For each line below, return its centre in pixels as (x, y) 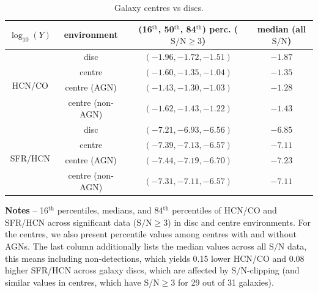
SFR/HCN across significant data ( (71, 222)
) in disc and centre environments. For (239, 222)
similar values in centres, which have (73, 282)
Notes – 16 (27, 210)
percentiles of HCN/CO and (224, 210)
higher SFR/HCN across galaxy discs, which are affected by (117, 270)
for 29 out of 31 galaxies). (226, 282)
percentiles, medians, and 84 (110, 210)
